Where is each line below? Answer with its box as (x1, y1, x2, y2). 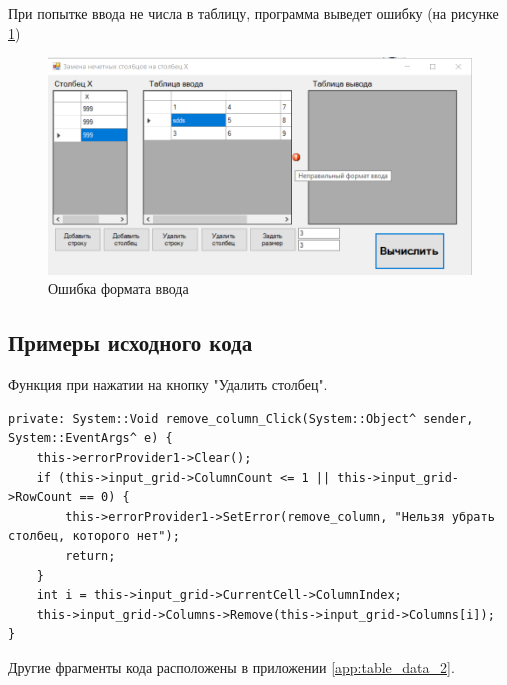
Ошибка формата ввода (48, 278, 189, 299)
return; (65, 549, 116, 563)
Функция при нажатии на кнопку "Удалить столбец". (8, 374, 328, 395)
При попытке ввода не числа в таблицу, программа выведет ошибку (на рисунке (8, 3, 499, 23)
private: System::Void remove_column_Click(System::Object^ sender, (8, 411, 474, 426)
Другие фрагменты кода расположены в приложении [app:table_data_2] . (8, 656, 455, 677)
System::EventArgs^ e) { (8, 431, 173, 446)
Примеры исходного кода (8, 327, 253, 358)
